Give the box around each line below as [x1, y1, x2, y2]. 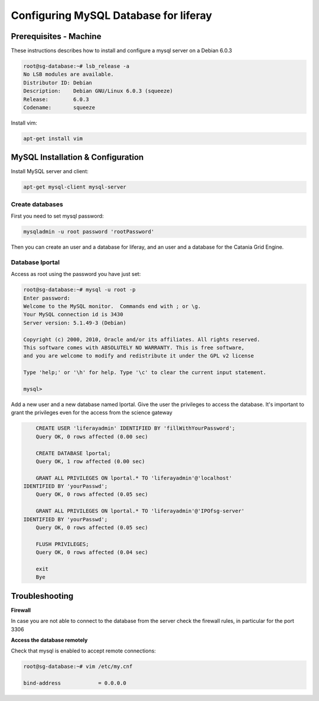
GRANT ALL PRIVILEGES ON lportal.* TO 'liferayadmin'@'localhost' [35, 475, 233, 481]
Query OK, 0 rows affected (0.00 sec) [35, 433, 148, 440]
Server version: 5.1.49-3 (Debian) [23, 319, 126, 326]
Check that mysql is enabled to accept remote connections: [11, 647, 156, 654]
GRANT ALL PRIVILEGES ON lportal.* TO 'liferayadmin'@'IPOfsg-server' [35, 508, 245, 514]
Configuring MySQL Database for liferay [11, 9, 213, 22]
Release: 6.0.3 [23, 96, 89, 103]
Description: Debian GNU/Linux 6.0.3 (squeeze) [23, 87, 174, 95]
